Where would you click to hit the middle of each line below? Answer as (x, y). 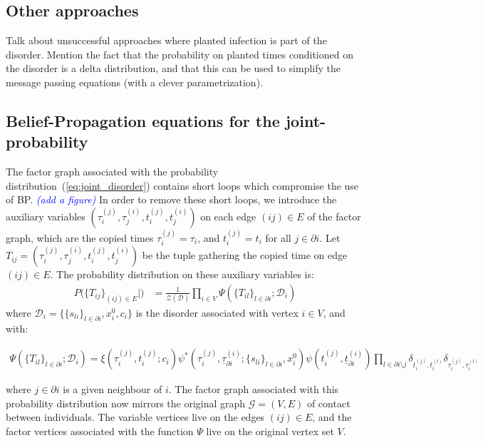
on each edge (228, 216)
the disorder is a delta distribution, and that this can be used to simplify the (173, 68)
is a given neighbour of (113, 389)
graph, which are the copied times (80, 237)
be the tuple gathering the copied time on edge (245, 255)
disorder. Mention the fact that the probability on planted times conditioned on (180, 54)
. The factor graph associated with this (254, 389)
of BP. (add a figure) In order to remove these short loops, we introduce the (171, 199)
